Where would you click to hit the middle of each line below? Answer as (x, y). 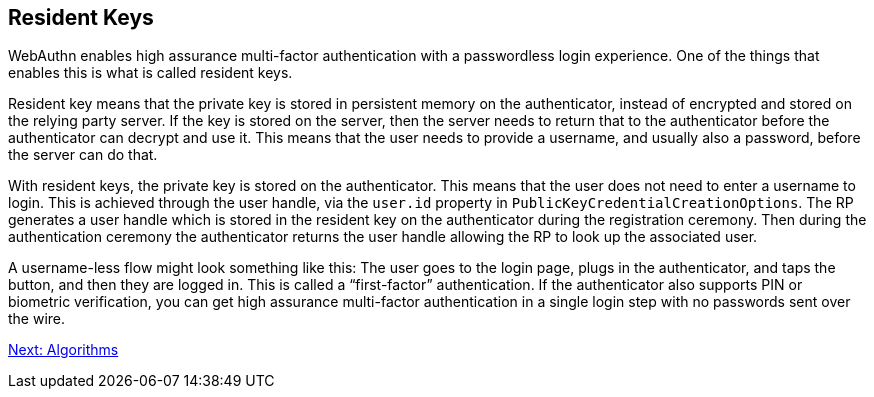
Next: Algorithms (63, 350)
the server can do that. (83, 155)
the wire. (37, 319)
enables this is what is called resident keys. (150, 73)
